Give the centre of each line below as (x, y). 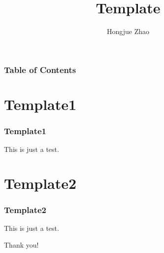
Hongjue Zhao (128, 31)
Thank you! (21, 245)
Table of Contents (40, 69)
